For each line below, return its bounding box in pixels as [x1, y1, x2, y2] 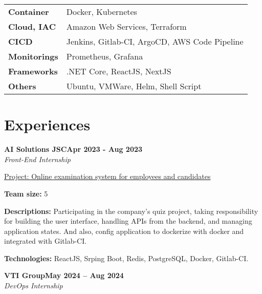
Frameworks [8, 65, 58, 77]
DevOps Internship [4, 280, 63, 291]
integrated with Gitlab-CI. [4, 236, 87, 246]
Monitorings [8, 50, 58, 62]
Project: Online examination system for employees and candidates [4, 171, 211, 182]
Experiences [4, 114, 91, 135]
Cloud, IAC [8, 21, 56, 32]
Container [8, 6, 49, 17]
